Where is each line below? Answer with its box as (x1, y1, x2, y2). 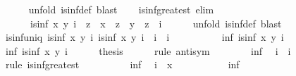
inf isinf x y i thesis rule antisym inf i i (5, 43, 291, 58)
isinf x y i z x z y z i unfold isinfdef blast (30, 15, 282, 30)
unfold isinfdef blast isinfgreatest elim (28, 2, 214, 16)
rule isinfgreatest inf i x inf (5, 57, 240, 72)
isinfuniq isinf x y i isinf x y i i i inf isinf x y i (5, 30, 284, 44)
